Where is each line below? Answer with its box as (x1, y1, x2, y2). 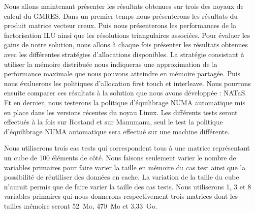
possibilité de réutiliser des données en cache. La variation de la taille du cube (4, 172, 239, 182)
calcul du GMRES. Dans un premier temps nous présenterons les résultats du (4, 10, 238, 21)
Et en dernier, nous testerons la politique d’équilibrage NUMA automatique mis (4, 97, 245, 107)
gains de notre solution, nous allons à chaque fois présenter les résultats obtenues (4, 39, 248, 50)
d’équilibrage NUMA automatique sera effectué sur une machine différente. (4, 126, 230, 136)
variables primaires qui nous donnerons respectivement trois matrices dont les (4, 191, 238, 201)
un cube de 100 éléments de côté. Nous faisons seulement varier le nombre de (4, 152, 236, 162)
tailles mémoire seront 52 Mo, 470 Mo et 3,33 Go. (4, 200, 158, 211)
